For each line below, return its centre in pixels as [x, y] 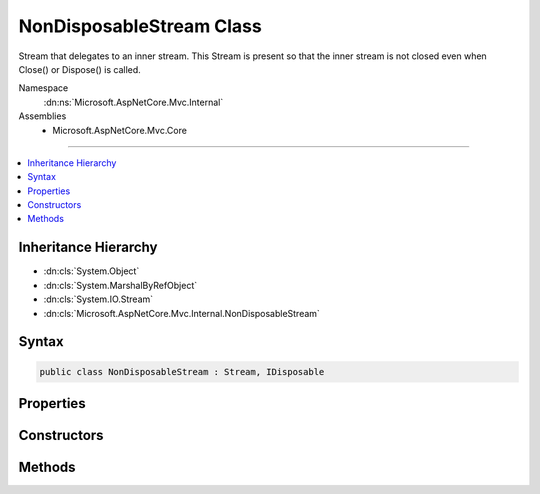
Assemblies [42, 116]
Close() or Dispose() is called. [80, 69]
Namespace [43, 88]
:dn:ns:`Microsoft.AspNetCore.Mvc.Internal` [133, 102]
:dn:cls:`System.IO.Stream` [98, 299]
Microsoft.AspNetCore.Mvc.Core [119, 130]
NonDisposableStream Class [140, 26]
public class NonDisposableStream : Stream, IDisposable [182, 371]
